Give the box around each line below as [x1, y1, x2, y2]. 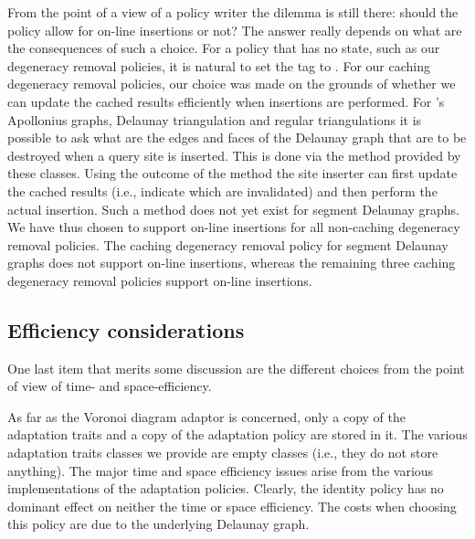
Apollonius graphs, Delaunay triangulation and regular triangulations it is [7, 110, 422, 129]
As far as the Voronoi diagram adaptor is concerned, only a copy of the [7, 407, 406, 426]
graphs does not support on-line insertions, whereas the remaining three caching [7, 253, 456, 272]
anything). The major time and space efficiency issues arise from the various [7, 460, 434, 480]
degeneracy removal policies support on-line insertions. [7, 270, 312, 290]
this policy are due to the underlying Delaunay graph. [7, 514, 310, 534]
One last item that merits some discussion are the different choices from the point [7, 358, 465, 377]
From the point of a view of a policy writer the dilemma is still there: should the [7, 3, 459, 21]
